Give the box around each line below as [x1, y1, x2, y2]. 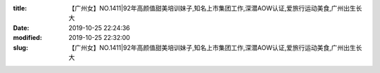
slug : [13, 43, 28, 52]
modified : [13, 34, 42, 42]
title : [13, 4, 27, 12]
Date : [13, 23, 30, 32]
